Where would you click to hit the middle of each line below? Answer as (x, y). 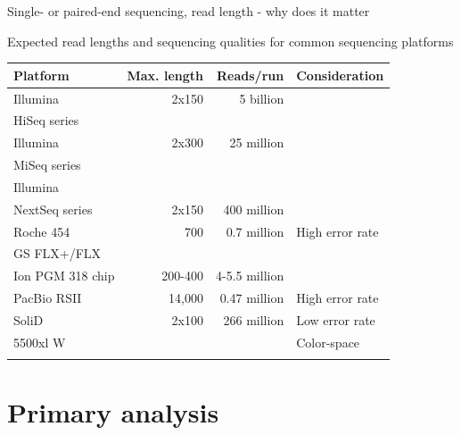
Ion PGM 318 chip (64, 276)
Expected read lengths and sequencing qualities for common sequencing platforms (230, 41)
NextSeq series (53, 209)
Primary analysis (113, 412)
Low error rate (336, 319)
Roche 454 (42, 231)
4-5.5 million (250, 276)
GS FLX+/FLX (58, 253)
